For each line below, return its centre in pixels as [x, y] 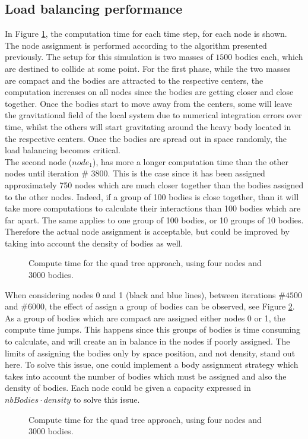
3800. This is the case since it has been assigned [178, 173]
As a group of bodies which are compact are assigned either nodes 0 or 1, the [145, 318]
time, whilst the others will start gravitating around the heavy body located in [148, 126]
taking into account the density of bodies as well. [94, 243]
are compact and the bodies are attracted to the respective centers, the [134, 80]
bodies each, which [269, 57]
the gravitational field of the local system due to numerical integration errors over [153, 115]
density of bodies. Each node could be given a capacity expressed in [128, 388]
